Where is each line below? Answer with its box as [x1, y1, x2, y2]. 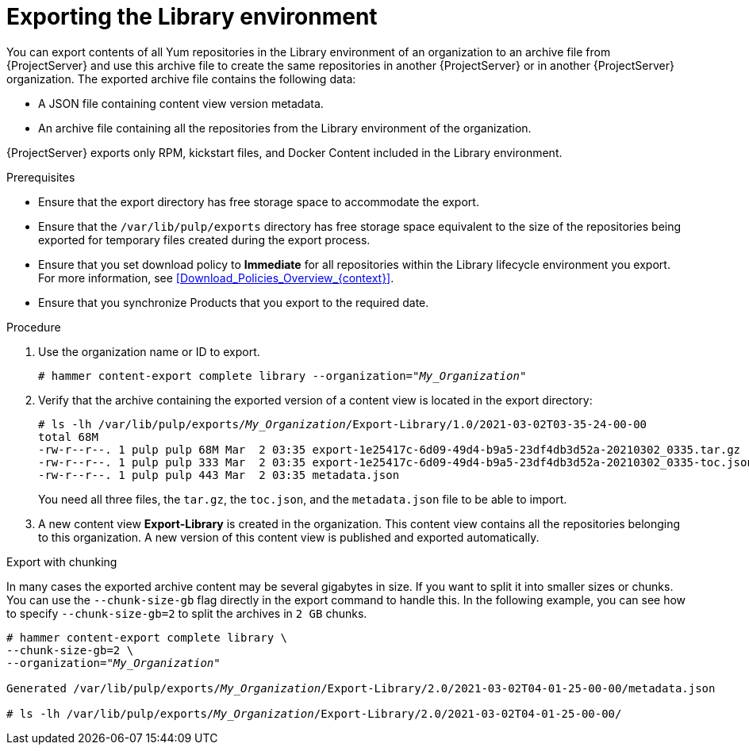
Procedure [6, 320, 61, 334]
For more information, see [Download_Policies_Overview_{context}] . [38, 270, 394, 285]
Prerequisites [6, 170, 75, 184]
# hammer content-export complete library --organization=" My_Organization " [38, 369, 527, 382]
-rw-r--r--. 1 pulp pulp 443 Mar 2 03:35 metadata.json [38, 468, 400, 481]
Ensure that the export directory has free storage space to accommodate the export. [38, 194, 479, 209]
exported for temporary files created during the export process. [38, 232, 371, 247]
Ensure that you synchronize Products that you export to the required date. [38, 295, 429, 309]
